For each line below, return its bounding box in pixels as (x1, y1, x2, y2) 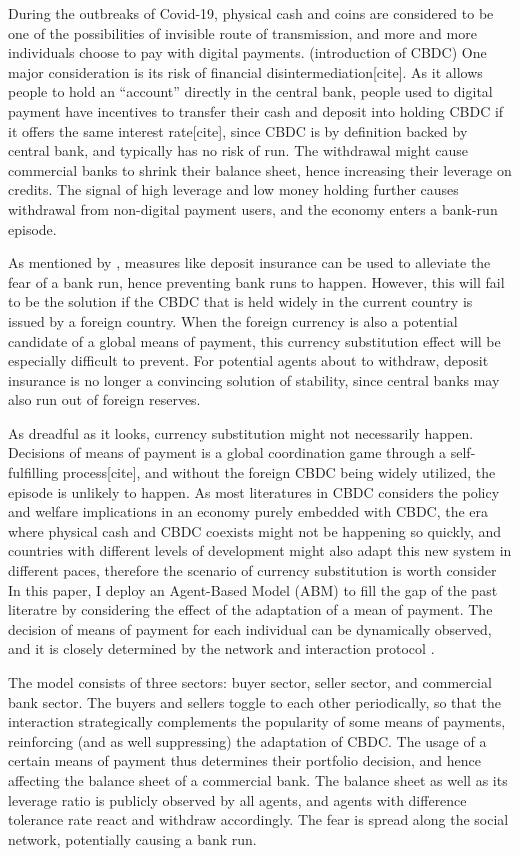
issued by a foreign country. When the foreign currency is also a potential (8, 310, 458, 331)
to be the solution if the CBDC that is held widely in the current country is (8, 291, 473, 312)
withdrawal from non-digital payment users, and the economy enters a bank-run (8, 198, 498, 219)
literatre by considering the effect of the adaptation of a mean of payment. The (8, 599, 493, 620)
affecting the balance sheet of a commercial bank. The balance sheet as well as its (8, 769, 508, 790)
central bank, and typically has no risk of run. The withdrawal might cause (8, 140, 469, 161)
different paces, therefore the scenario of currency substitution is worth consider (8, 560, 497, 581)
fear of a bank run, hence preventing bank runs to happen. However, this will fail (8, 271, 505, 292)
